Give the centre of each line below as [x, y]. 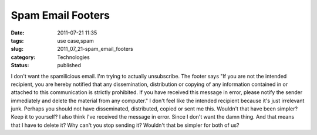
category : [23, 57]
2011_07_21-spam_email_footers [95, 49]
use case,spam [75, 40]
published [69, 65]
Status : [20, 65]
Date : [18, 33]
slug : [17, 49]
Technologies [74, 57]
